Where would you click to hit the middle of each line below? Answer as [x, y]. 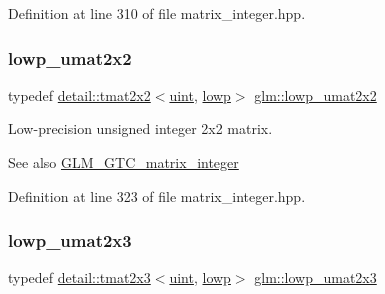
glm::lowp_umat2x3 [315, 277]
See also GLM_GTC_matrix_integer [123, 162]
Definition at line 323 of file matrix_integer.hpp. [157, 195]
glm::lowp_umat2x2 [315, 94]
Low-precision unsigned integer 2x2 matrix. [140, 128]
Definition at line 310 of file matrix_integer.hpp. [157, 13]
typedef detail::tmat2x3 [79, 277]
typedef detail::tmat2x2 [79, 94]
